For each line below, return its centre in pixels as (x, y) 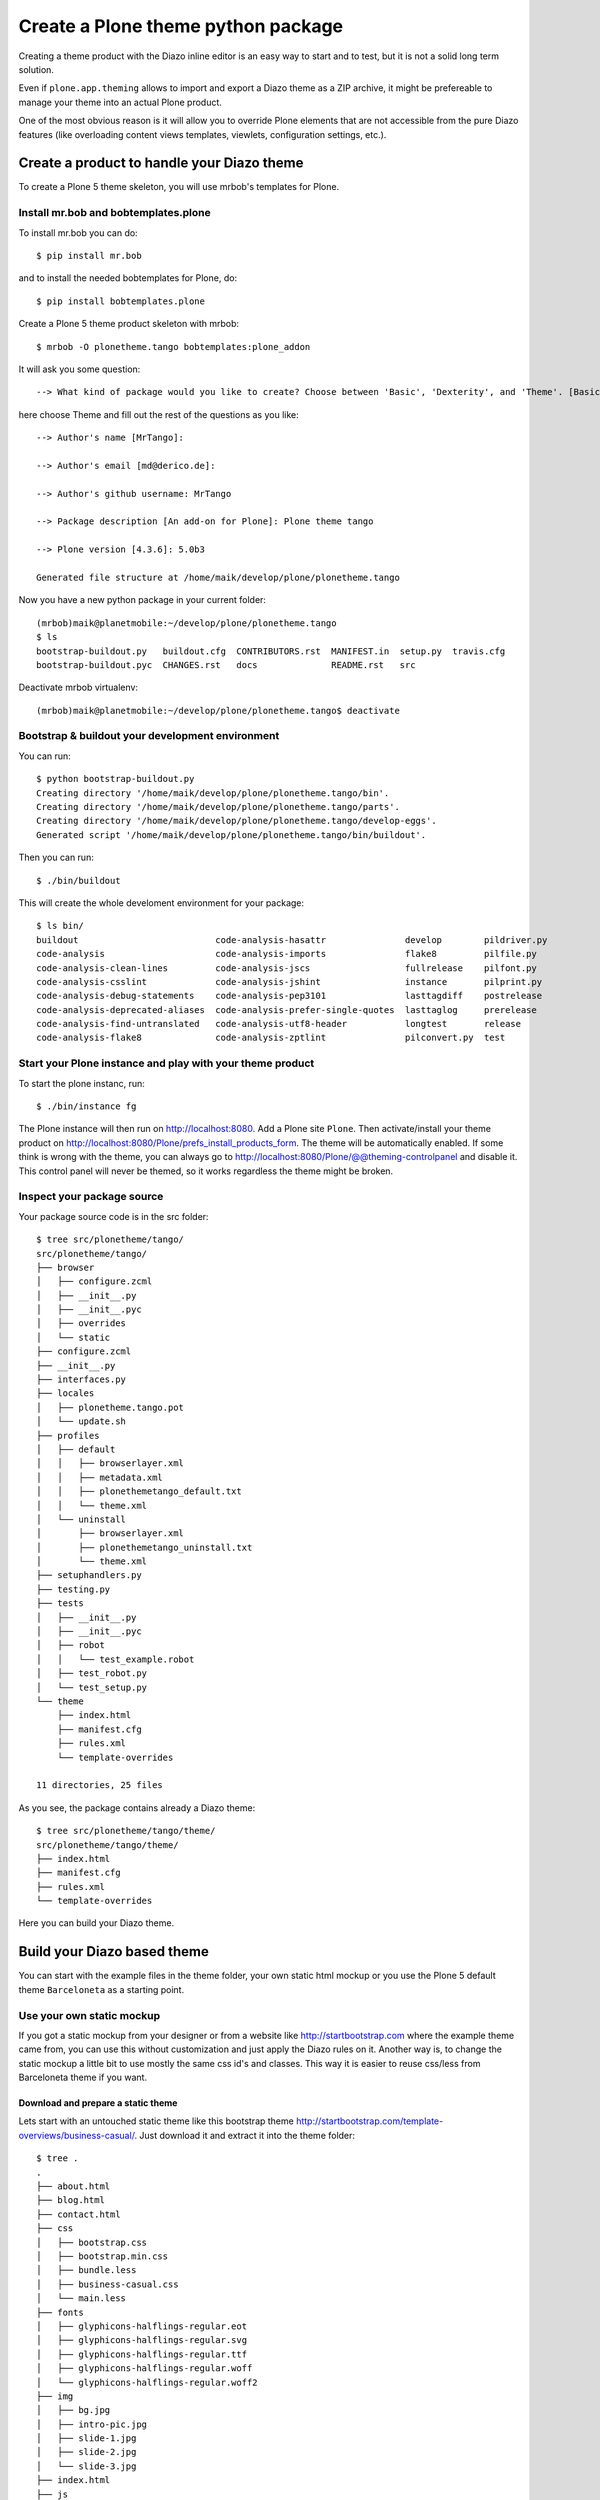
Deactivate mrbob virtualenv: (78, 687)
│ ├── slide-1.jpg (86, 2438)
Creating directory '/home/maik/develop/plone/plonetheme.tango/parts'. (218, 807)
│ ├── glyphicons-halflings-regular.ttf (142, 2354)
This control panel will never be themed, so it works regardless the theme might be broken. (206, 1171)
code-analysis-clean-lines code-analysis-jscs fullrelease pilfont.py (286, 968)
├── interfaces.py (81, 1379)
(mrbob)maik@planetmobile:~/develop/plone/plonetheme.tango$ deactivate (218, 710)
